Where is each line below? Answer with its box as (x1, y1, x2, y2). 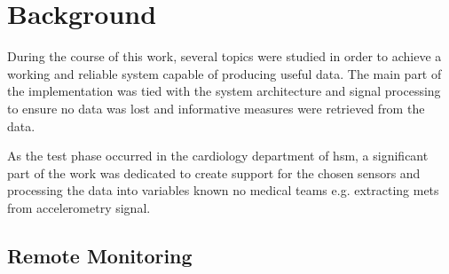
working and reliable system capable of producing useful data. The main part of (7, 64, 442, 82)
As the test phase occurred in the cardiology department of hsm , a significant (7, 146, 429, 165)
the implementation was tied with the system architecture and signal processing (7, 82, 441, 100)
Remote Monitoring (7, 241, 193, 269)
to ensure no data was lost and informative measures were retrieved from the (7, 98, 425, 117)
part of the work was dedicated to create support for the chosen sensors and (7, 163, 421, 182)
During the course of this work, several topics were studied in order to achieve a (7, 47, 442, 66)
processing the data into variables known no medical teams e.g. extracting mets (7, 181, 439, 200)
